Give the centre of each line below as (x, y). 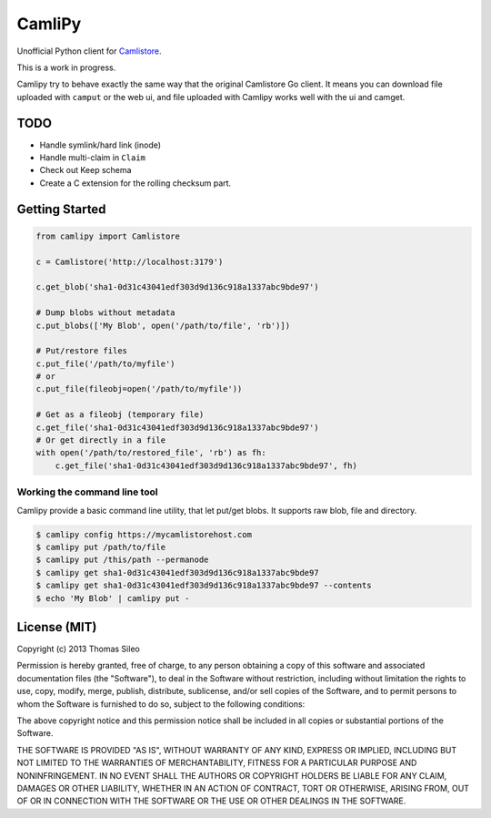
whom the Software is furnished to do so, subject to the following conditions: (161, 704)
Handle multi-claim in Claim (92, 158)
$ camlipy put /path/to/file (101, 547)
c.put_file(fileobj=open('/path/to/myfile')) (139, 389)
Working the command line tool (87, 492)
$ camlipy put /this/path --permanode (122, 560)
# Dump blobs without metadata (106, 313)
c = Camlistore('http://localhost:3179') (130, 261)
